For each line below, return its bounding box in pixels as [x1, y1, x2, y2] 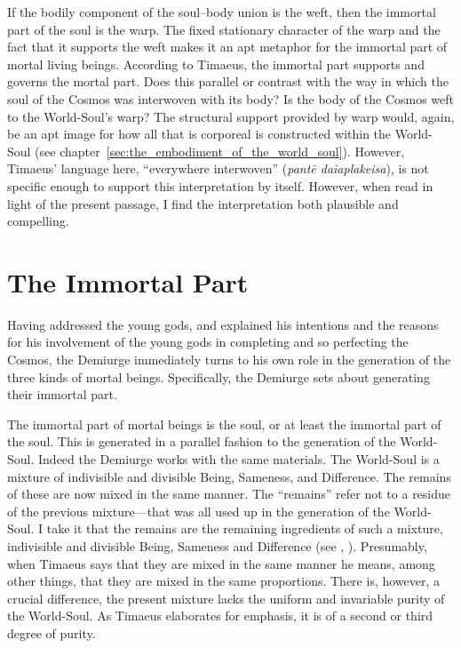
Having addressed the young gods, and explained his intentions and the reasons [7, 315, 439, 333]
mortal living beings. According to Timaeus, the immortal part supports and [7, 54, 425, 73]
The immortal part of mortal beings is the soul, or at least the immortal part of [7, 414, 441, 433]
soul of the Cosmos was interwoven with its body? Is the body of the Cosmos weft [7, 89, 455, 108]
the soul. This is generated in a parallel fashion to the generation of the [7, 432, 396, 451]
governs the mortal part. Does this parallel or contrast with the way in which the [7, 72, 449, 91]
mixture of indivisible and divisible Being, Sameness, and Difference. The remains [7, 467, 451, 485]
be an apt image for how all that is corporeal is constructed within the [7, 124, 392, 143]
